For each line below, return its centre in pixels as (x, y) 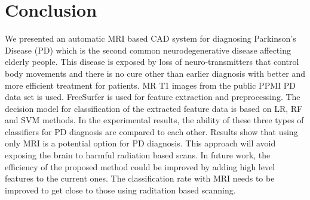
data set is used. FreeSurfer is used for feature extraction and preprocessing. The (153, 97)
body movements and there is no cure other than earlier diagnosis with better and (155, 73)
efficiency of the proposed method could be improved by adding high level (140, 166)
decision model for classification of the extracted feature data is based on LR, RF (154, 108)
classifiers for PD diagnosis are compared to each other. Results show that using (151, 131)
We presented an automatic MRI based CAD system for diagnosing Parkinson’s (151, 38)
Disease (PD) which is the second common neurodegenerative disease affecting (148, 50)
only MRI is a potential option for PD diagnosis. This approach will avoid (140, 143)
